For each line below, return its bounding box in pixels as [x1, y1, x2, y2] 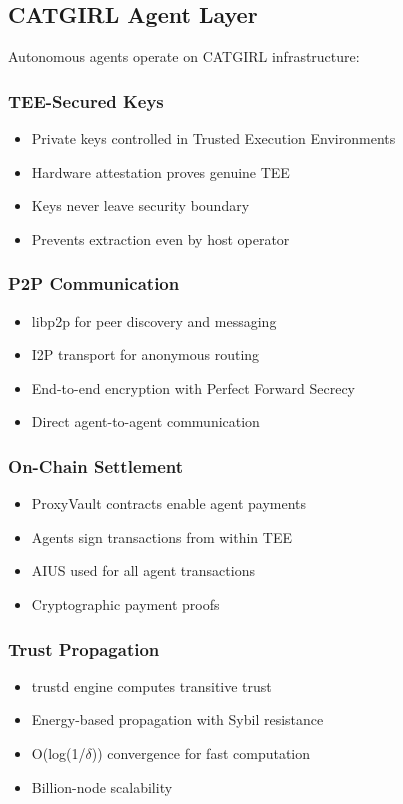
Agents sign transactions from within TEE [31, 526, 292, 547]
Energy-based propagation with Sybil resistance [31, 709, 324, 730]
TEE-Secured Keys [8, 88, 164, 113]
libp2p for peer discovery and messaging [31, 310, 277, 331]
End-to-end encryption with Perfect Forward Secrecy [31, 377, 355, 398]
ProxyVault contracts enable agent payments [31, 493, 306, 514]
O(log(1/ [31, 742, 86, 763]
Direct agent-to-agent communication [31, 411, 260, 432]
